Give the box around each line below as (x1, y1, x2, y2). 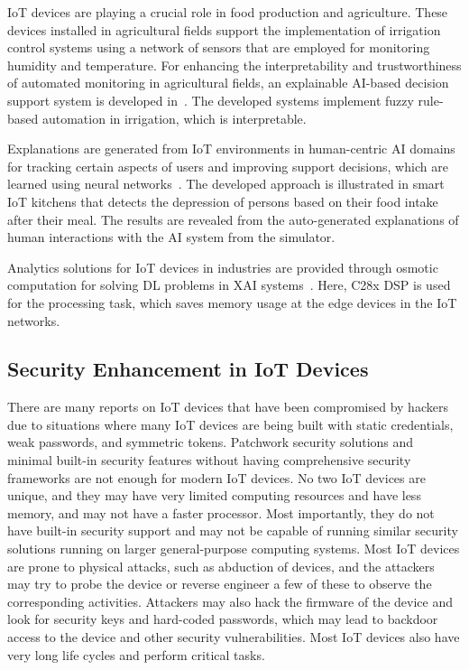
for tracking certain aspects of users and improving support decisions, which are (7, 156, 448, 175)
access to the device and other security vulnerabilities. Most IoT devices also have (7, 628, 460, 647)
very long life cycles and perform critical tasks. (7, 645, 265, 664)
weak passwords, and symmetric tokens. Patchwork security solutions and (7, 433, 414, 451)
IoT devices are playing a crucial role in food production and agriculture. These (7, 3, 448, 21)
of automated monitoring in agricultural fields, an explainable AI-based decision (7, 73, 449, 92)
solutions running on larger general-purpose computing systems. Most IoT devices (7, 539, 460, 558)
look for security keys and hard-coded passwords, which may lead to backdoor (7, 610, 438, 628)
